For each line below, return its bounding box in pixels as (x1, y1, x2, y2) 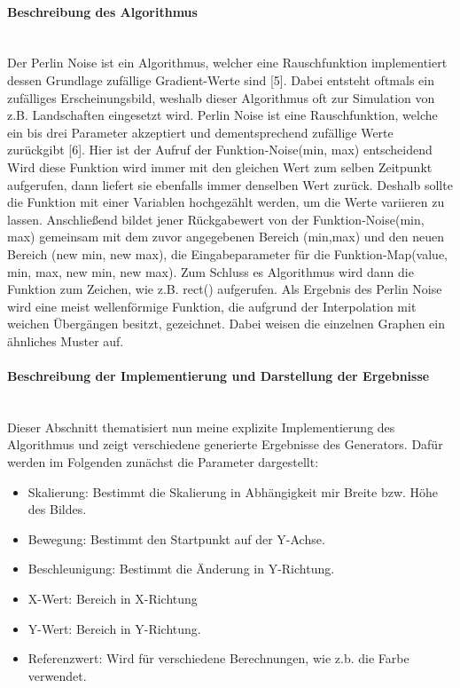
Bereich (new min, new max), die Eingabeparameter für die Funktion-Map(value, (7, 244, 448, 263)
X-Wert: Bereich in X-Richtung (27, 589, 198, 608)
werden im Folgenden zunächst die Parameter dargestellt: (7, 453, 319, 471)
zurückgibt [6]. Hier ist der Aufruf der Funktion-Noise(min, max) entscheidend (7, 140, 433, 159)
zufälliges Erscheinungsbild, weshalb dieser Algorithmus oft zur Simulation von (7, 88, 435, 107)
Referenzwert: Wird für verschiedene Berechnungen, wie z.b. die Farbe (27, 649, 409, 668)
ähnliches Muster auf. (7, 331, 124, 350)
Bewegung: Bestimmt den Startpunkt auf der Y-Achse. (27, 529, 325, 548)
